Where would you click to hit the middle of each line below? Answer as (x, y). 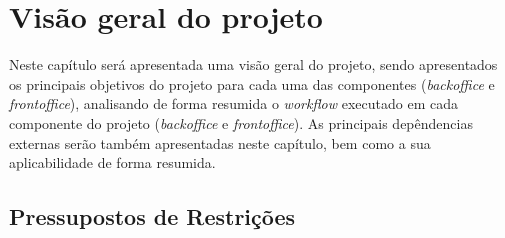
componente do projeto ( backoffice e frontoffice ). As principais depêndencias (241, 122)
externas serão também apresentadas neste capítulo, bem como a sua (220, 142)
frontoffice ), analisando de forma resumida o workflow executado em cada (233, 103)
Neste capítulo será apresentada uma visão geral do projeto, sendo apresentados (253, 64)
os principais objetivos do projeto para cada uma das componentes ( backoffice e (252, 83)
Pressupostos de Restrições (152, 216)
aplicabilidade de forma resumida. (112, 162)
